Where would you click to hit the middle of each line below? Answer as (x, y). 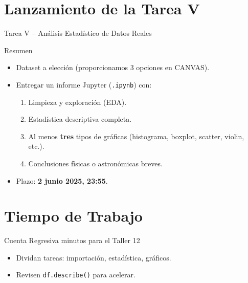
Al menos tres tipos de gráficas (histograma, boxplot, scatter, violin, (136, 136)
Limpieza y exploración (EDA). (77, 102)
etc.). (36, 146)
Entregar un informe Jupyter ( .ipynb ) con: (84, 84)
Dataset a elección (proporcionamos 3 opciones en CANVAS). (113, 67)
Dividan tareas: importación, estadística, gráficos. (94, 257)
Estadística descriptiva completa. (80, 119)
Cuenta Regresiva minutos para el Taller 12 (72, 240)
